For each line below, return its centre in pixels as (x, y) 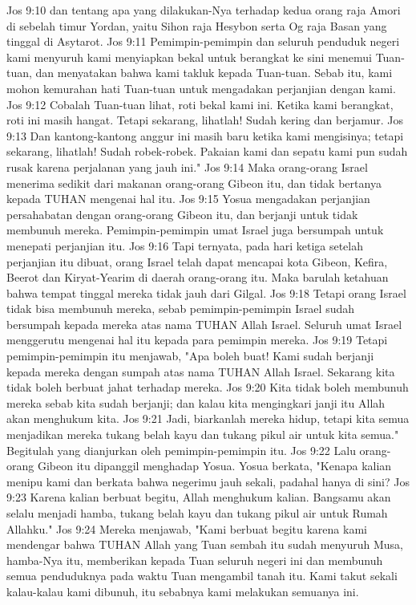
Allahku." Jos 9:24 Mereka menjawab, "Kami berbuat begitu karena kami (187, 528)
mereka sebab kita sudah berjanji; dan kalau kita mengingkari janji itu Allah (196, 402)
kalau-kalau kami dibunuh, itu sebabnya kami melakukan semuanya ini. (183, 591)
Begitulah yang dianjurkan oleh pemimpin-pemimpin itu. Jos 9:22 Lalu (181, 450)
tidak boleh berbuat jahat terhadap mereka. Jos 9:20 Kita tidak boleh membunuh (208, 387)
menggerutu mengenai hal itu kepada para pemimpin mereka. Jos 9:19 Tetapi (197, 340)
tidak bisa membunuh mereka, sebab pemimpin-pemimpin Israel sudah (181, 309)
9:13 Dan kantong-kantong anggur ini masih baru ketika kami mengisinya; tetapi (205, 135)
